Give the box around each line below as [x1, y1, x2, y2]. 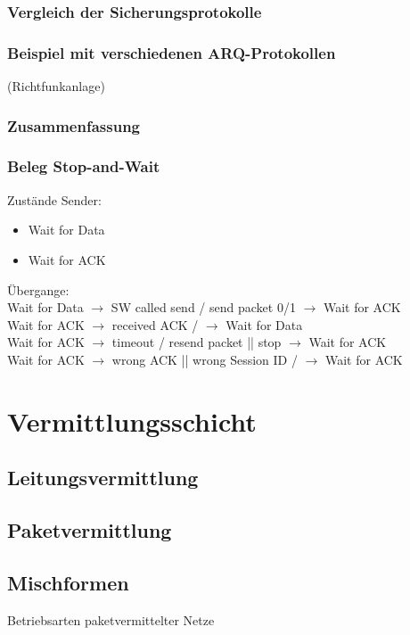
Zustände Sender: [7, 190, 102, 209]
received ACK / [111, 315, 199, 334]
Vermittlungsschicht [7, 402, 257, 439]
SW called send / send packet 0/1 [111, 298, 296, 317]
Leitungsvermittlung [7, 464, 199, 491]
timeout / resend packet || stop [111, 333, 282, 351]
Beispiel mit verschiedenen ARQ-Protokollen [7, 41, 336, 63]
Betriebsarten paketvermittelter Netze [7, 610, 215, 629]
